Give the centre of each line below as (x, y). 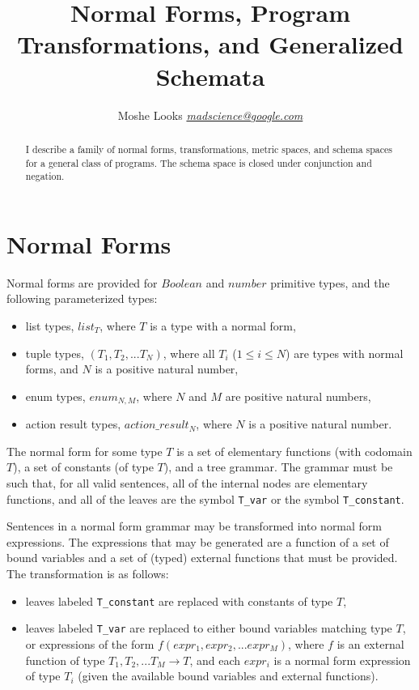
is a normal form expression (342, 660)
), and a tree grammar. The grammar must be (278, 467)
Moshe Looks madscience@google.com (210, 115)
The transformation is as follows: (88, 574)
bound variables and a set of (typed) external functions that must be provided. (202, 558)
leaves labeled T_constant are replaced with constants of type (179, 601)
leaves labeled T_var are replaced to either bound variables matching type (209, 628)
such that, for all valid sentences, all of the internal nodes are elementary (187, 483)
